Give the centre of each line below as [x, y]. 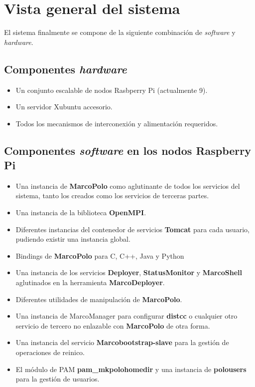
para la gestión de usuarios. [58, 379]
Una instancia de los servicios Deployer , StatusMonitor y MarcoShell [129, 272]
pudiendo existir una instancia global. [73, 239]
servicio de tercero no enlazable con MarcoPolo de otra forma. [113, 325]
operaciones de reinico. [50, 352]
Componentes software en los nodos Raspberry [128, 150]
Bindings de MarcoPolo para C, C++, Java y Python [100, 255]
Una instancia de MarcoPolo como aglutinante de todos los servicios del [128, 186]
